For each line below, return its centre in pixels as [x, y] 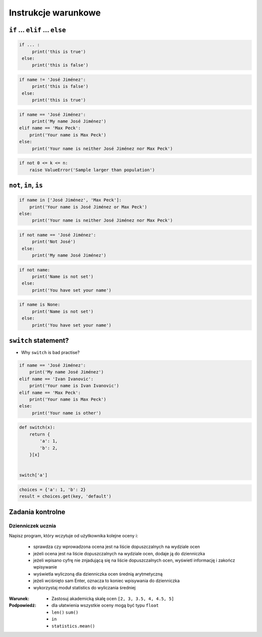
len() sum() [65, 612]
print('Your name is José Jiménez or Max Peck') [88, 207]
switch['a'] [33, 475]
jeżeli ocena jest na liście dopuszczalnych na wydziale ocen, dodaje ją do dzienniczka [119, 553]
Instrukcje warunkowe [55, 13]
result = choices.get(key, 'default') [65, 496]
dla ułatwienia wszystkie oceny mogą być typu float [105, 605]
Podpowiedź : [23, 605]
